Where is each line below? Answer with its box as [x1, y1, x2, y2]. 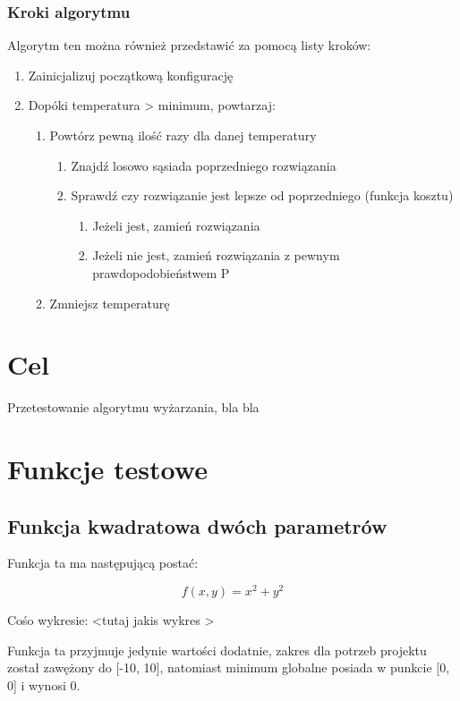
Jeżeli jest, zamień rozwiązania [92, 215, 260, 234]
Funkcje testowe [7, 451, 208, 487]
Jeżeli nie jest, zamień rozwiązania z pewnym [92, 246, 340, 265]
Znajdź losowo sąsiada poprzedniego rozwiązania [71, 156, 336, 174]
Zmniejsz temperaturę [49, 293, 170, 312]
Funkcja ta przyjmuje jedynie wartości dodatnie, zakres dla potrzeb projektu [7, 640, 427, 659]
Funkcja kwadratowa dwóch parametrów [7, 511, 388, 539]
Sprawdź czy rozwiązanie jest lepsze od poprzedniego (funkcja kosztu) [71, 186, 454, 205]
